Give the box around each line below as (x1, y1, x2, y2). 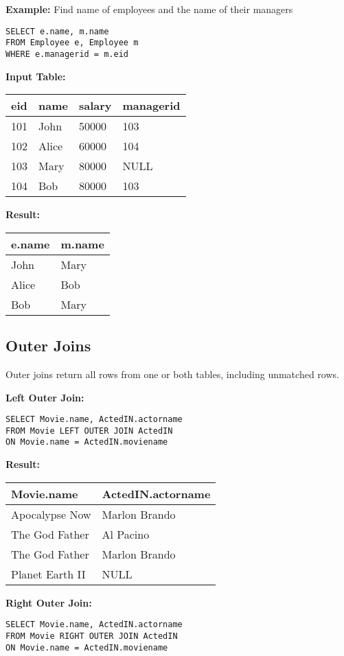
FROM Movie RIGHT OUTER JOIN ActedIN (5, 631, 178, 641)
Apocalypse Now (11, 506, 91, 522)
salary (78, 97, 112, 114)
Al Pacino (102, 526, 150, 542)
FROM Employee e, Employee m (5, 38, 139, 48)
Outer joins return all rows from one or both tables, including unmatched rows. (5, 366, 339, 381)
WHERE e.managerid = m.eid (5, 49, 128, 59)
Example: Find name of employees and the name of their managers (5, 2, 293, 16)
